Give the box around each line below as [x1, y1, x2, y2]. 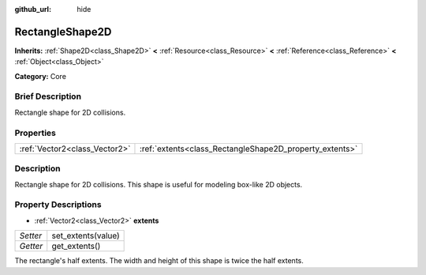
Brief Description [14, 91, 82, 102]
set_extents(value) [51, 230, 120, 241]
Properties [14, 127, 57, 138]
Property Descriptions [14, 199, 102, 210]
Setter [19, 230, 43, 241]
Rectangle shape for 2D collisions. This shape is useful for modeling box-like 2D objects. [14, 179, 303, 189]
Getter [19, 241, 43, 252]
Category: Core [14, 71, 67, 81]
